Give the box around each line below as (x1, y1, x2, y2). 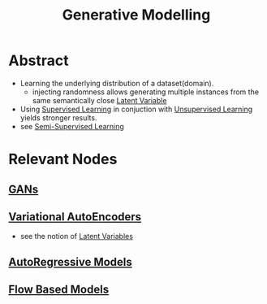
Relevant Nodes (8, 150, 118, 168)
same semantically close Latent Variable (32, 95, 167, 105)
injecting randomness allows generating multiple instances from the (32, 87, 260, 97)
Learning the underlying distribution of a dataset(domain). (19, 78, 214, 88)
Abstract (8, 51, 69, 70)
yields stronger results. (19, 112, 97, 123)
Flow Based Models (8, 283, 110, 297)
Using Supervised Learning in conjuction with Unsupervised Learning (19, 104, 253, 114)
